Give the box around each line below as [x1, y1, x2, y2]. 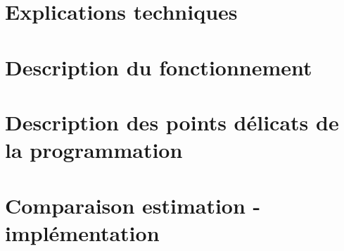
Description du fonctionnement [5, 52, 312, 81]
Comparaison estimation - [5, 190, 261, 219]
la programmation [5, 135, 183, 164]
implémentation [5, 218, 160, 247]
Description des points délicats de [5, 107, 339, 136]
